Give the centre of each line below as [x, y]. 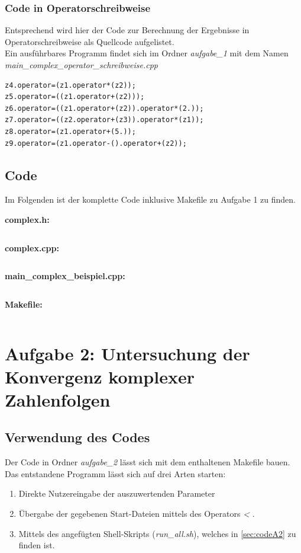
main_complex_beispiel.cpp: [65, 276]
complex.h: [27, 219]
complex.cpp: [32, 247]
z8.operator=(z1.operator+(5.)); [70, 131]
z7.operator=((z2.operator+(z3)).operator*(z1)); [104, 120]
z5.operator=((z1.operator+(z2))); [75, 97]
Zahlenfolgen [58, 399]
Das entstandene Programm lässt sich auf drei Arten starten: [115, 473]
